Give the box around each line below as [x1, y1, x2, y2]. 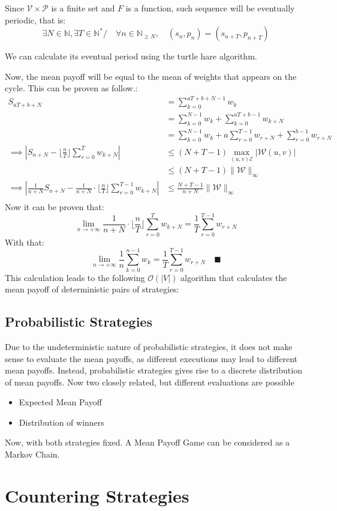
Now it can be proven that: [5, 201, 104, 213]
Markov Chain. [5, 448, 60, 461]
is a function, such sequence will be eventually [125, 2, 295, 14]
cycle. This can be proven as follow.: [5, 82, 138, 94]
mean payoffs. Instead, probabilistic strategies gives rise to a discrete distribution [5, 364, 302, 376]
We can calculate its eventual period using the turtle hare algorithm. [5, 50, 257, 62]
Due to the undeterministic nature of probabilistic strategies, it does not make [5, 340, 293, 352]
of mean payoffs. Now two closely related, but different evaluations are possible [5, 375, 294, 388]
